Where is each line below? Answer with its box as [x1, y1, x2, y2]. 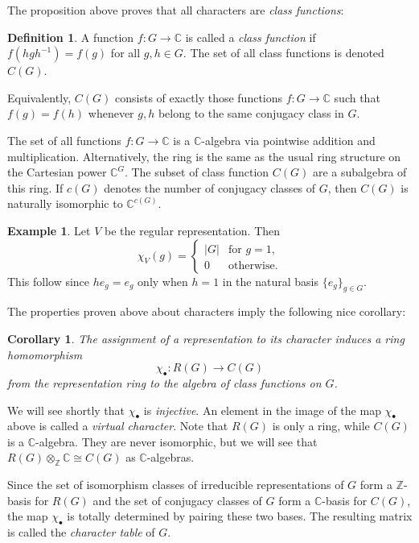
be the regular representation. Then [105, 222, 281, 238]
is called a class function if [185, 28, 316, 45]
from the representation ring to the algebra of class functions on [7, 374, 322, 391]
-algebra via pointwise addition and [201, 131, 376, 148]
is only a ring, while [272, 417, 370, 434]
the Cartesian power [7, 164, 107, 180]
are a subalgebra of [312, 164, 407, 180]
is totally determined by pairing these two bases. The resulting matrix [67, 508, 413, 524]
